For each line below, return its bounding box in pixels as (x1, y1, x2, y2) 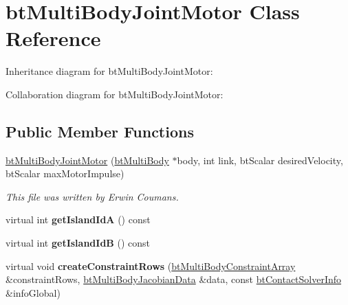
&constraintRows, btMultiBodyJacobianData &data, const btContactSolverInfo (6, 272, 342, 286)
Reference (6, 24, 101, 52)
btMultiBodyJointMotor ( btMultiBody (6, 152, 169, 167)
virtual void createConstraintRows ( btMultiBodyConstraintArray (6, 258, 296, 273)
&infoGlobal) (6, 285, 61, 300)
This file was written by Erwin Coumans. (6, 189, 179, 203)
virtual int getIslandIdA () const (6, 212, 151, 227)
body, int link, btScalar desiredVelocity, (177, 152, 343, 167)
